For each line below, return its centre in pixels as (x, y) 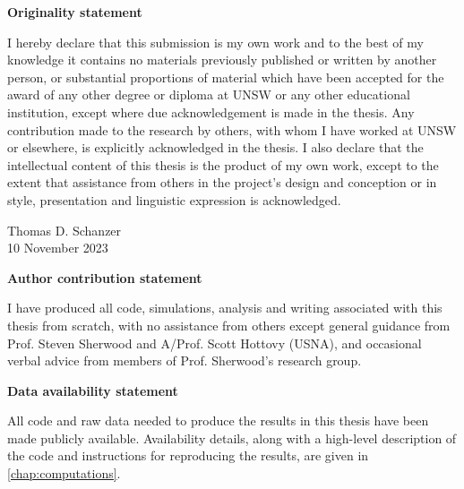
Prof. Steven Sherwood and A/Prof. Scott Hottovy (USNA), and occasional (215, 343)
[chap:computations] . (64, 473)
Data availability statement (93, 390)
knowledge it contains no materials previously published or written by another (222, 60)
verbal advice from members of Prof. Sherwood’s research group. (185, 360)
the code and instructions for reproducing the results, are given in (188, 455)
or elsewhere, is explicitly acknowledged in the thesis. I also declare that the (215, 147)
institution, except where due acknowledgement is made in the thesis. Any (211, 112)
